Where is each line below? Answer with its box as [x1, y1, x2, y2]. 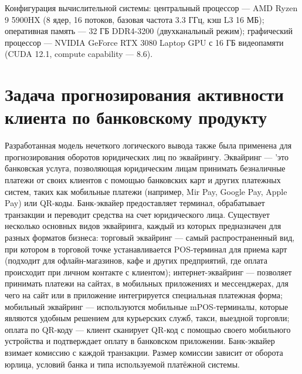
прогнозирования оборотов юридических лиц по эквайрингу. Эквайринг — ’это [5, 150, 289, 163]
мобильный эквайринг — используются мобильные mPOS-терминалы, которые [5, 300, 289, 312]
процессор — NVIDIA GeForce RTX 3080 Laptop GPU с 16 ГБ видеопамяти [5, 36, 284, 48]
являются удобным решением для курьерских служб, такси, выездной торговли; [5, 312, 290, 324]
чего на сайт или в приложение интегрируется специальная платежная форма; [5, 289, 283, 301]
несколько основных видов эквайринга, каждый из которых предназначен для [5, 220, 281, 232]
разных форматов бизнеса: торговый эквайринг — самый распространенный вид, [5, 231, 295, 244]
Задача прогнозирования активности [5, 82, 284, 106]
